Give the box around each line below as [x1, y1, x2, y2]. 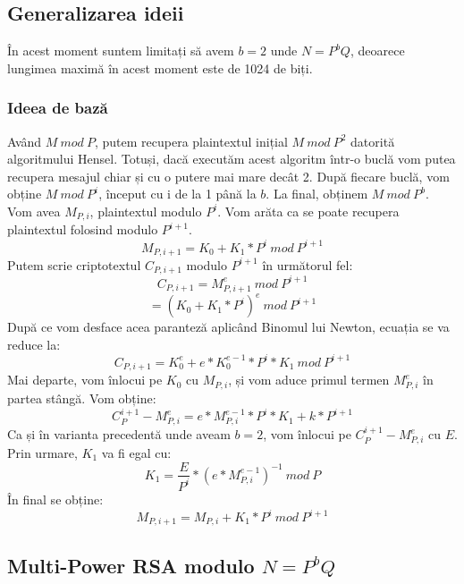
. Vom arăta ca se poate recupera [217, 201, 400, 220]
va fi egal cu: [101, 443, 172, 461]
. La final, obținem [266, 184, 368, 203]
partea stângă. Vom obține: [7, 389, 156, 408]
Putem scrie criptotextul [7, 255, 141, 274]
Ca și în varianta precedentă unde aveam [7, 425, 231, 444]
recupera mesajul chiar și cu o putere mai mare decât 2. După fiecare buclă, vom [7, 166, 450, 185]
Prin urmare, [7, 443, 78, 461]
